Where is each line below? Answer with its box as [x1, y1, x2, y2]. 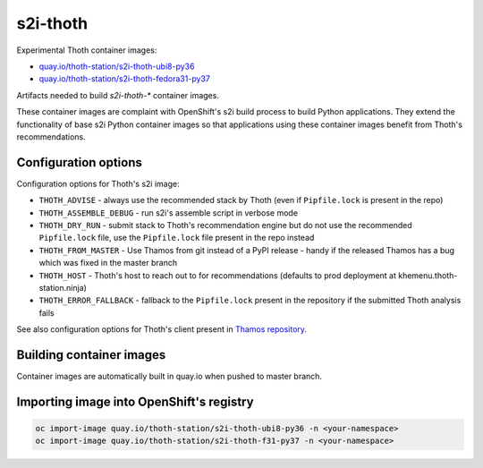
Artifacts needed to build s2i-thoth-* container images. [16, 89, 219, 100]
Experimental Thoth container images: [16, 45, 157, 55]
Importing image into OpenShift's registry [16, 394, 254, 409]
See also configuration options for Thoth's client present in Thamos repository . [16, 324, 308, 335]
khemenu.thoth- [398, 269, 458, 281]
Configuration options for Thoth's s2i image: [16, 178, 180, 189]
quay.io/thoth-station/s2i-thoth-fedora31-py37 [38, 73, 210, 84]
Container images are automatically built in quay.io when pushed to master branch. [16, 371, 322, 381]
